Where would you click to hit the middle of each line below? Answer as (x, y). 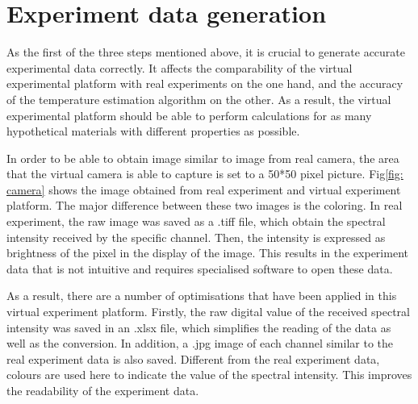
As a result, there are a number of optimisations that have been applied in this (202, 296)
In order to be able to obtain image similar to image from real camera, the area (203, 158)
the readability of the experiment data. (103, 390)
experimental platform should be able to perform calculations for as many (189, 115)
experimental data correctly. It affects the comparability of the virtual (180, 67)
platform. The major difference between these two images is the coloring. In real (205, 205)
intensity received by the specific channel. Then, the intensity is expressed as (196, 237)
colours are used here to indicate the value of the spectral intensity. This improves (209, 375)
